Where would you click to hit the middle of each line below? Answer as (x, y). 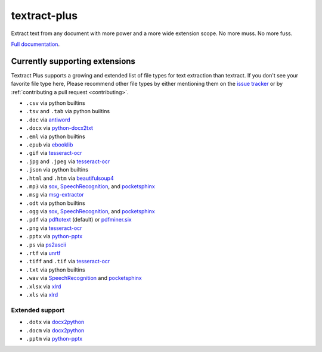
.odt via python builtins (56, 203)
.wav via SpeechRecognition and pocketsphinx (84, 278)
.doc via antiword (48, 120)
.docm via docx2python (55, 330)
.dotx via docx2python (55, 322)
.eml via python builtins (56, 136)
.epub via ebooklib (49, 144)
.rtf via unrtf (43, 253)
